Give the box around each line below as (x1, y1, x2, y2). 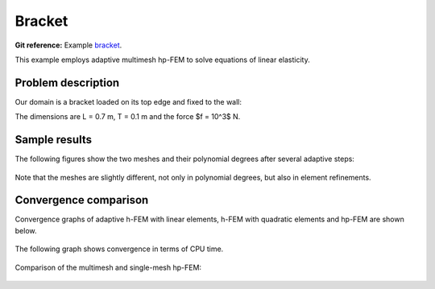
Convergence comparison (14, 193, 149, 207)
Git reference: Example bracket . (14, 40, 122, 50)
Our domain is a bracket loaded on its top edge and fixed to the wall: (14, 97, 242, 106)
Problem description (14, 76, 120, 89)
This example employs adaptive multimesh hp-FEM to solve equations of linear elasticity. (14, 55, 310, 64)
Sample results (14, 133, 93, 147)
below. (14, 225, 37, 235)
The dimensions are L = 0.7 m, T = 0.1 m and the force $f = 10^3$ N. (14, 112, 241, 122)
